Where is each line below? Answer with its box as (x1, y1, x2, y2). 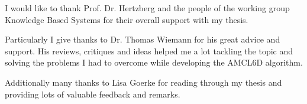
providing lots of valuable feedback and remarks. (5, 87, 180, 100)
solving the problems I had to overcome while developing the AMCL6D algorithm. (5, 56, 303, 69)
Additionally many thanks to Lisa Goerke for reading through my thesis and (5, 76, 282, 88)
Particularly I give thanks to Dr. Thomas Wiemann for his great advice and (5, 33, 280, 45)
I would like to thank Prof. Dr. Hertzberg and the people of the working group (5, 2, 290, 14)
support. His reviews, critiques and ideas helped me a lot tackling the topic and (5, 44, 293, 57)
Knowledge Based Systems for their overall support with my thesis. (5, 13, 248, 25)
